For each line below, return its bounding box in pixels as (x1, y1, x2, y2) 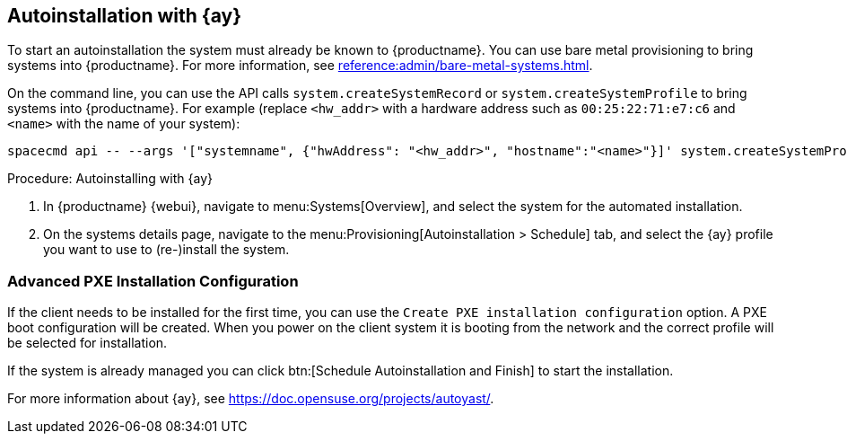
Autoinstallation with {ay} (7, 4, 242, 27)
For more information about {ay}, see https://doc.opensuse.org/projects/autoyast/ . (7, 391, 494, 407)
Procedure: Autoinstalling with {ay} (7, 171, 213, 187)
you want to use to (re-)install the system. (43, 242, 290, 258)
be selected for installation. (7, 335, 168, 351)
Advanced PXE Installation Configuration (7, 271, 299, 290)
